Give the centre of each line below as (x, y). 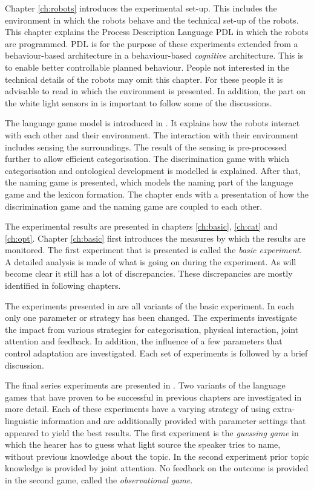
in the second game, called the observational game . (99, 479)
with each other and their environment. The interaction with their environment (152, 134)
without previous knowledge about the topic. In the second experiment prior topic (157, 456)
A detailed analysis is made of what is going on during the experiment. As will (151, 261)
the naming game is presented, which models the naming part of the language (149, 182)
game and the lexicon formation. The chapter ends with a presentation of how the (157, 194)
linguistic (22, 421)
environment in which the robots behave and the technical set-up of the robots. (152, 20)
